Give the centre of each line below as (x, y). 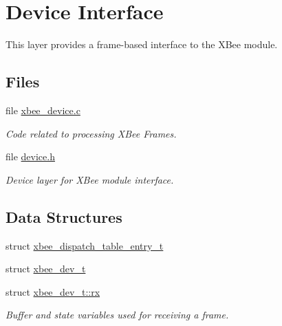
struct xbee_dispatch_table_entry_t (85, 245)
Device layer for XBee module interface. (90, 179)
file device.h (30, 156)
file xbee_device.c (43, 110)
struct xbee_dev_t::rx (53, 291)
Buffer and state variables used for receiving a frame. (117, 315)
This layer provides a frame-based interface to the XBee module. (142, 44)
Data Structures (64, 216)
